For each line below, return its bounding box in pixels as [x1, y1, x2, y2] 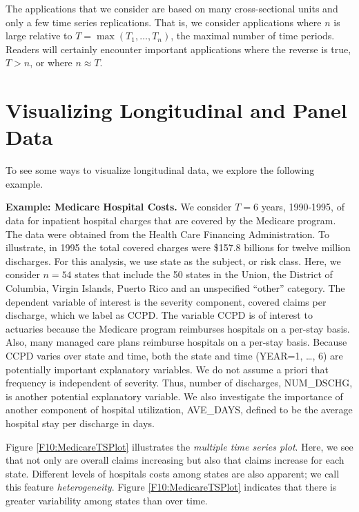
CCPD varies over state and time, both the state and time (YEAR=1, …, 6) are [6, 348, 343, 362]
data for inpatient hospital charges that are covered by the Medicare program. [6, 213, 336, 228]
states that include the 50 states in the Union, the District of [75, 267, 333, 282]
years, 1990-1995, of [261, 199, 345, 214]
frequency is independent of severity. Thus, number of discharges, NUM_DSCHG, [6, 375, 353, 390]
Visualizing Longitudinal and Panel [6, 96, 347, 124]
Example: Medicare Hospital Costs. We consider [6, 199, 232, 214]
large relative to [6, 28, 72, 43]
